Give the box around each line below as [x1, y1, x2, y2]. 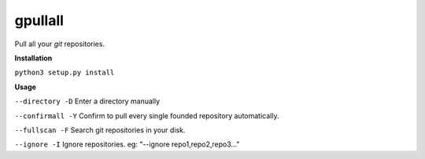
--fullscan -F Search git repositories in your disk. [14, 125, 186, 135]
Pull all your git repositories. [14, 39, 105, 49]
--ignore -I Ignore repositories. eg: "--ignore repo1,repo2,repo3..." [14, 139, 240, 149]
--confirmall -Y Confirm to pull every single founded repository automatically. [14, 110, 279, 121]
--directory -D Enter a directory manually [14, 96, 161, 106]
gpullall [14, 12, 65, 29]
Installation [14, 53, 53, 63]
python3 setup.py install [14, 68, 115, 78]
